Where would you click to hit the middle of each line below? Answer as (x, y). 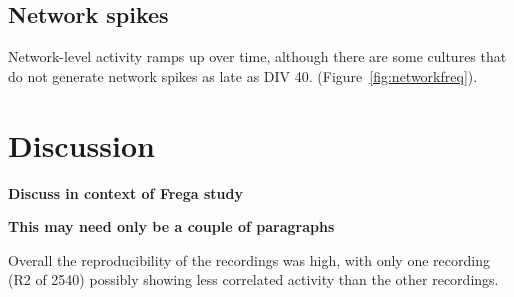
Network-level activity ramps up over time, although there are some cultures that (257, 56)
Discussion (81, 144)
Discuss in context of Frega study (125, 192)
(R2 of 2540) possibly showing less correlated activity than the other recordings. (253, 279)
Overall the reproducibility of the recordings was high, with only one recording (249, 259)
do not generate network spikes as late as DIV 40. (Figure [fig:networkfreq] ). (243, 75)
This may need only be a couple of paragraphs (171, 226)
